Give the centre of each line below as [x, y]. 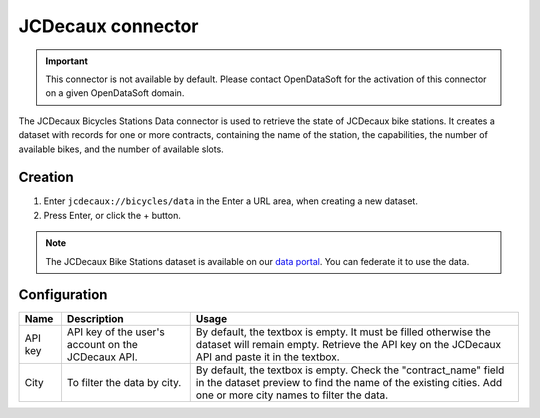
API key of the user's [115, 332]
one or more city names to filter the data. [292, 395]
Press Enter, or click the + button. [112, 215]
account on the [102, 345]
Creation [46, 177]
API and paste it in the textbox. [267, 357]
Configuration [63, 295]
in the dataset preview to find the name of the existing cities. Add [349, 383]
